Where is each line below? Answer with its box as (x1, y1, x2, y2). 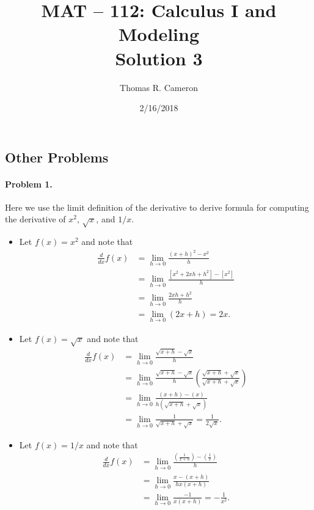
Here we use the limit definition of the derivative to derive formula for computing (5, 200, 309, 213)
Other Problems (5, 147, 109, 166)
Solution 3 (115, 45, 203, 70)
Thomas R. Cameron (120, 81, 198, 93)
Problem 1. (5, 177, 53, 190)
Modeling (118, 21, 200, 46)
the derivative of (5, 213, 66, 225)
